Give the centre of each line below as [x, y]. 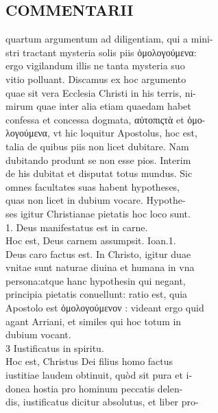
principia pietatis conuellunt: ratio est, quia [97, 294]
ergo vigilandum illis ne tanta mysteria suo [95, 66]
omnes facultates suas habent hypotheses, [93, 186]
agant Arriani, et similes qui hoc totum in [94, 321]
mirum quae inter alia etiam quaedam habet [98, 106]
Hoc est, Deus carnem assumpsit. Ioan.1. [91, 240]
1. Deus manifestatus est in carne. [77, 227]
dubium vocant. [38, 334]
